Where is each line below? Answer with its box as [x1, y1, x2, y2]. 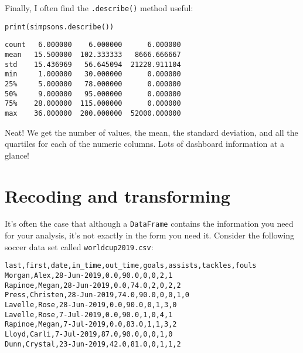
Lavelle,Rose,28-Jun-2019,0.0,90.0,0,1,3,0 [5, 301, 177, 309]
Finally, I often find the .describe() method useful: [5, 2, 193, 14]
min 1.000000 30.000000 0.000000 [5, 70, 181, 79]
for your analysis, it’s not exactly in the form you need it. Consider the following [5, 229, 294, 241]
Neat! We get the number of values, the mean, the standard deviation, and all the [5, 126, 298, 138]
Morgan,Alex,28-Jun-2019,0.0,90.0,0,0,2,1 [5, 271, 173, 280]
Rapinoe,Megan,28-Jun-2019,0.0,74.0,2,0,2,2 [5, 281, 181, 290]
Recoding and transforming [5, 183, 230, 207]
